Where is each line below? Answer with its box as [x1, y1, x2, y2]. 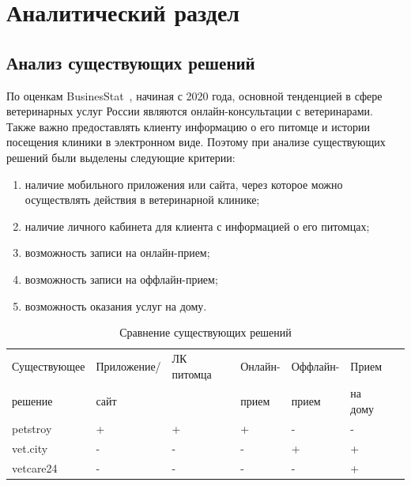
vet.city [12, 439, 48, 456]
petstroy [12, 420, 52, 436]
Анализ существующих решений [6, 50, 255, 74]
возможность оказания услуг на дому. [25, 297, 207, 314]
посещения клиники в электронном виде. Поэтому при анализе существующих [6, 134, 386, 150]
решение [12, 393, 53, 409]
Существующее [12, 357, 85, 374]
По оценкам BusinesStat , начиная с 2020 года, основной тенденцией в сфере [6, 87, 383, 104]
